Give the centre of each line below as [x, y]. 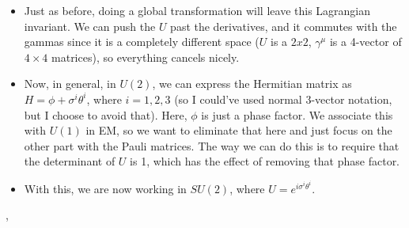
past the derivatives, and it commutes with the [284, 26]
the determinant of [70, 161]
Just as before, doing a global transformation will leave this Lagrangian [197, 10]
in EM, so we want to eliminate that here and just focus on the [239, 130]
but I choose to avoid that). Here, [106, 114]
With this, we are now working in [105, 188]
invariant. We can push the [90, 26]
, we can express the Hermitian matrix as [252, 84]
